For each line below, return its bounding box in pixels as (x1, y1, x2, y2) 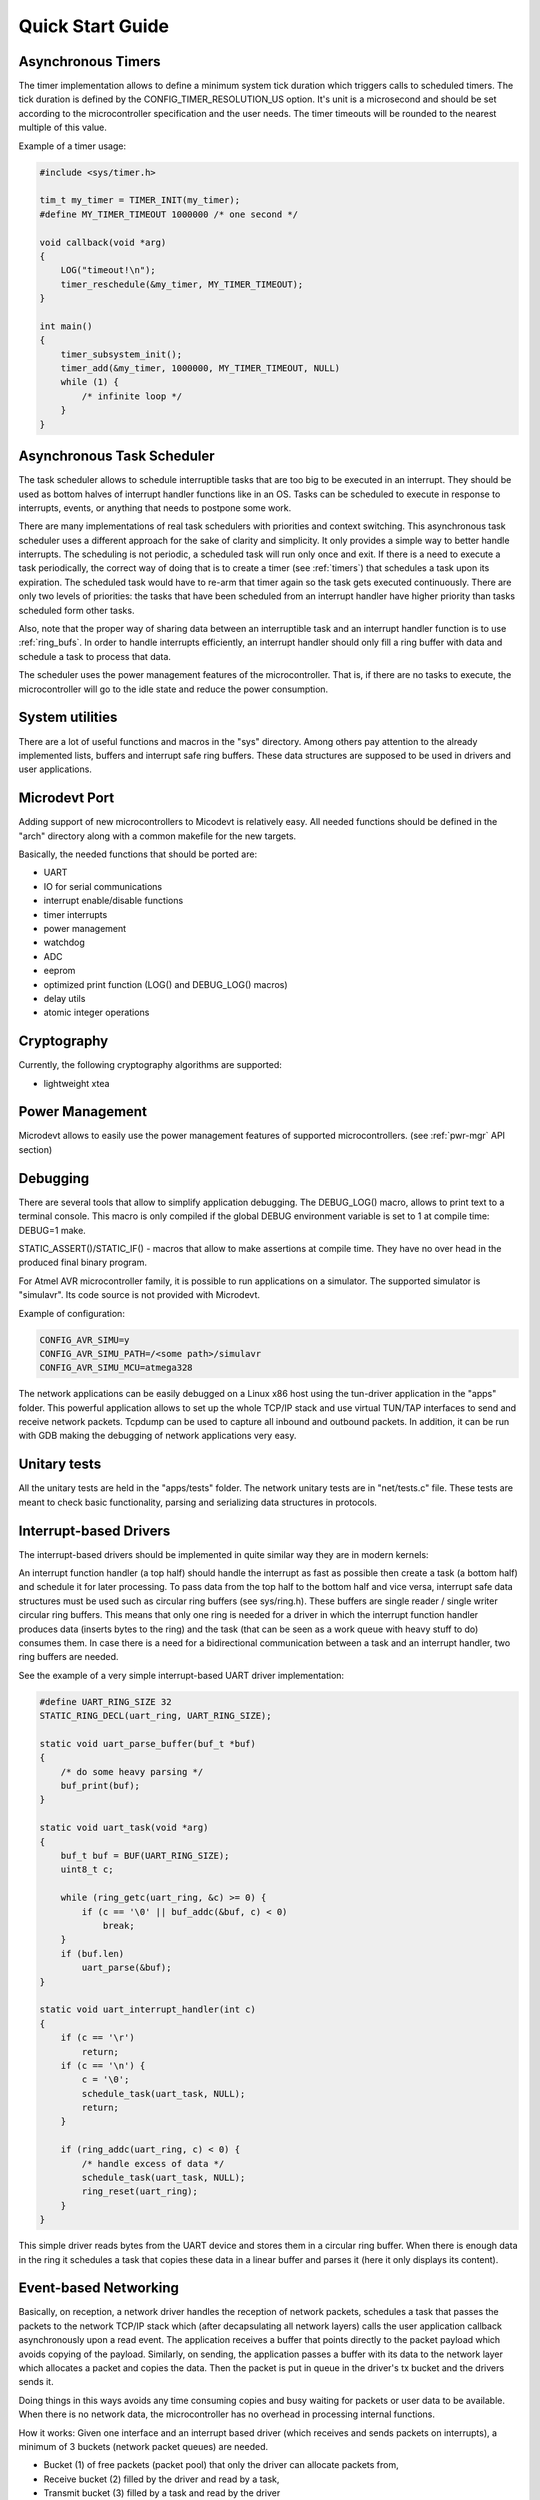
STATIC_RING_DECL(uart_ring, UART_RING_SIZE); (39, 1710, 272, 1722)
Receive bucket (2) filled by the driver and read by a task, (43, 2473, 280, 2485)
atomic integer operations (43, 1006, 150, 1019)
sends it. (18, 2376, 54, 2388)
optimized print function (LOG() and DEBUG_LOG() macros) (43, 978, 289, 990)
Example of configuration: (18, 1307, 125, 1319)
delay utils (43, 992, 86, 1004)
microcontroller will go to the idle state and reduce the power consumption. (18, 683, 329, 695)
